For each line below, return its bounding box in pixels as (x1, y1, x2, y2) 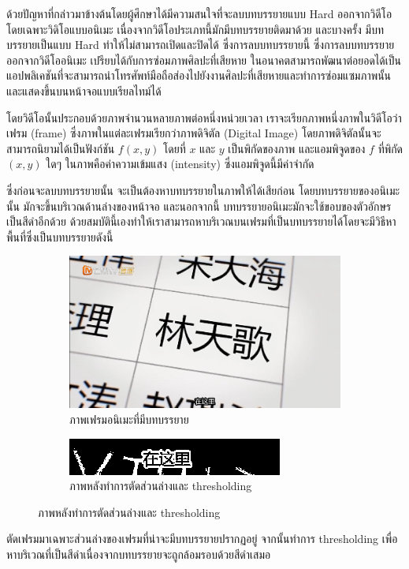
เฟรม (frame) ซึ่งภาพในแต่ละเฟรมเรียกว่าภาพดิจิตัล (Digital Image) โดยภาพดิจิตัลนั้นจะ (6, 125, 381, 141)
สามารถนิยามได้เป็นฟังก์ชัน (6, 140, 115, 156)
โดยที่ (162, 140, 186, 156)
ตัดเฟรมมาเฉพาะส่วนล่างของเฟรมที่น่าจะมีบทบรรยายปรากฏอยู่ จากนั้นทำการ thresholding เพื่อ (6, 530, 398, 547)
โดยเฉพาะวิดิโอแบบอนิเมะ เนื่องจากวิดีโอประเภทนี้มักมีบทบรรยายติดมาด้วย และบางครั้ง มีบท (6, 21, 384, 37)
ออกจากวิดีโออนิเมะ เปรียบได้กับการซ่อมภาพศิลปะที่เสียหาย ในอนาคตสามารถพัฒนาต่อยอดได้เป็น (6, 51, 401, 68)
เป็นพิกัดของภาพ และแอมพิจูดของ (228, 140, 366, 156)
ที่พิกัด (377, 140, 403, 156)
